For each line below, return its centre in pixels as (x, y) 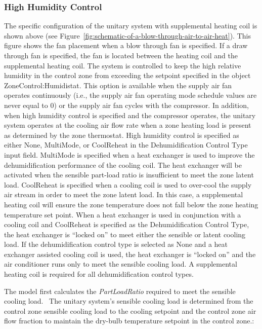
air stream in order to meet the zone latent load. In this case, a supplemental (124, 194)
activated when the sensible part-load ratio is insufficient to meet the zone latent (129, 175)
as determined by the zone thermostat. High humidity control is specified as (122, 135)
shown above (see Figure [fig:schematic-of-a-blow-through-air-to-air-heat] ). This (127, 35)
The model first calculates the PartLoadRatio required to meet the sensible (120, 291)
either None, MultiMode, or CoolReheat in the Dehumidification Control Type (126, 145)
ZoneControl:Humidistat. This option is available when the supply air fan (118, 85)
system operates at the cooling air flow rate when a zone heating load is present (128, 125)
